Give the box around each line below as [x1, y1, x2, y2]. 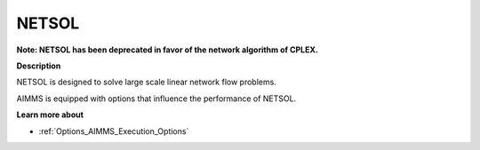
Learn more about [16, 109, 84, 120]
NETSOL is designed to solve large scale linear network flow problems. [16, 76, 277, 88]
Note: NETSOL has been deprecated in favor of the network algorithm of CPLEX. [16, 44, 319, 55]
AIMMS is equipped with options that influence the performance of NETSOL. [16, 93, 297, 104]
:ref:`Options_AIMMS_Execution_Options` [38, 125, 189, 137]
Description [16, 60, 61, 71]
